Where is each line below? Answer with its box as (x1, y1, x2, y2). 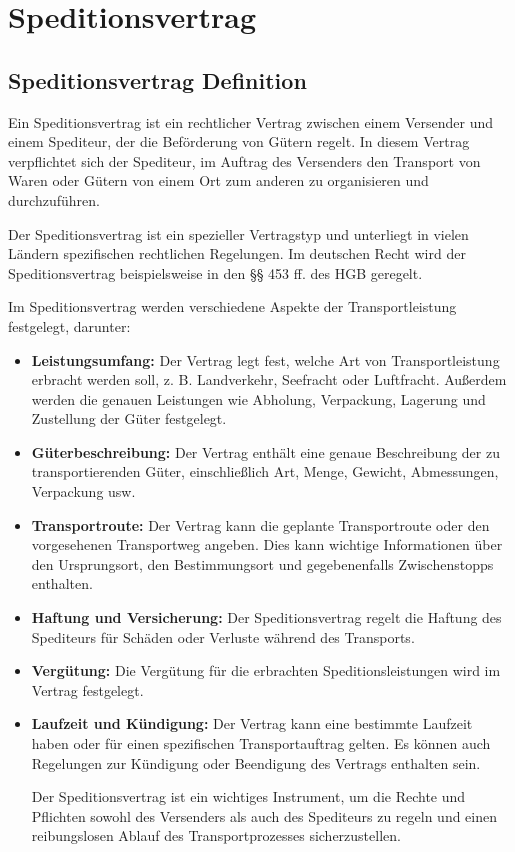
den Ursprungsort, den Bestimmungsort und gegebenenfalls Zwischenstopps (31, 553, 494, 574)
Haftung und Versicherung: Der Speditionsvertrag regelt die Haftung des (31, 607, 502, 628)
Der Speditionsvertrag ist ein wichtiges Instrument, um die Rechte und (31, 786, 466, 807)
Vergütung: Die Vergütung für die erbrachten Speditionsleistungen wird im (31, 660, 501, 681)
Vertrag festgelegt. (31, 679, 144, 700)
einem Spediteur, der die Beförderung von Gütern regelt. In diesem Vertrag (8, 131, 470, 152)
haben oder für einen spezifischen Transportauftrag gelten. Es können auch (31, 733, 491, 754)
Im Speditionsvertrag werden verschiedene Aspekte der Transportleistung (8, 296, 457, 317)
